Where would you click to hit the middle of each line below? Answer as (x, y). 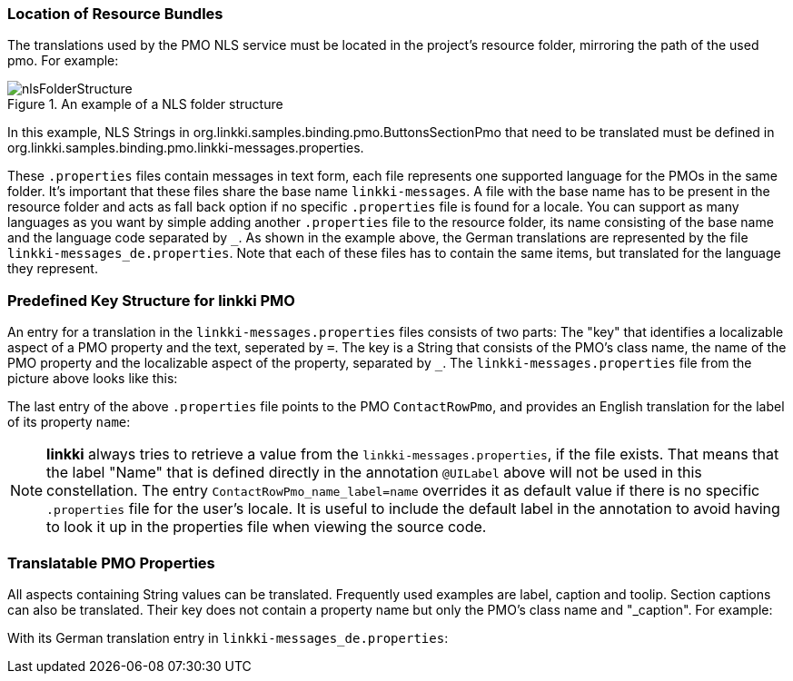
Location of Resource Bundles (115, 14)
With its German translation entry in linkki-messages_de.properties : (228, 637)
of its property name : (69, 422)
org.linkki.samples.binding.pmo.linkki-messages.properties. (186, 148)
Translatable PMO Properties (111, 563)
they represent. (53, 269)
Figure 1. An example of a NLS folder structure (145, 104)
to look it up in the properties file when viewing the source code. (267, 527)
